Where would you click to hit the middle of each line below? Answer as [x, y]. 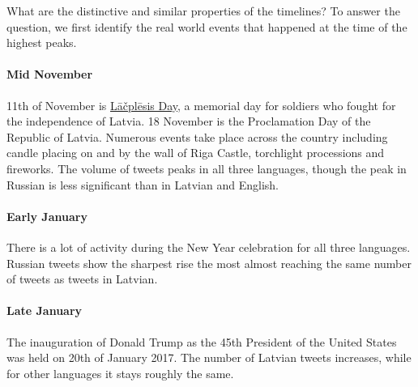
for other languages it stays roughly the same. [120, 373]
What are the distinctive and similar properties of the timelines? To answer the [203, 11]
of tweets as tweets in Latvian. [82, 279]
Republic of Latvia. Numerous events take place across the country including [197, 136]
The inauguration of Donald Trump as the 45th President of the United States [202, 341]
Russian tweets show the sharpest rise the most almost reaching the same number [209, 263]
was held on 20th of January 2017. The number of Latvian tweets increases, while [209, 357]
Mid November [50, 74]
